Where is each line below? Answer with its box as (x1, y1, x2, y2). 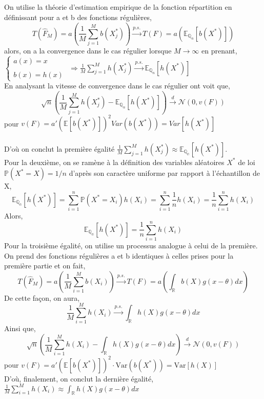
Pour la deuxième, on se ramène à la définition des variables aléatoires (4, 156, 225, 167)
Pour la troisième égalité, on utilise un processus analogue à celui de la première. (4, 240, 258, 250)
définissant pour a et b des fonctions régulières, (4, 11, 152, 22)
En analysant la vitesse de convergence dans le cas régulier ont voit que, (4, 80, 230, 91)
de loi (238, 156, 255, 167)
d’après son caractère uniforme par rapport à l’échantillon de (69, 168, 260, 178)
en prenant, (201, 45, 237, 56)
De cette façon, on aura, (4, 292, 80, 303)
